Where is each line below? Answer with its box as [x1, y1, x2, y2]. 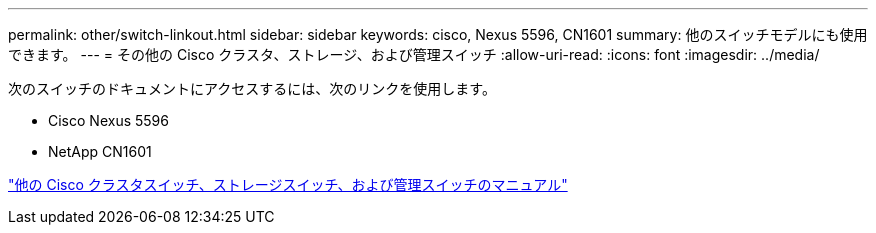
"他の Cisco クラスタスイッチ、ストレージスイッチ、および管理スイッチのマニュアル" [8, 176, 568, 193]
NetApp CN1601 [48, 143, 152, 160]
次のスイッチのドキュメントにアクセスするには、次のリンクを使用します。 [8, 80, 496, 97]
